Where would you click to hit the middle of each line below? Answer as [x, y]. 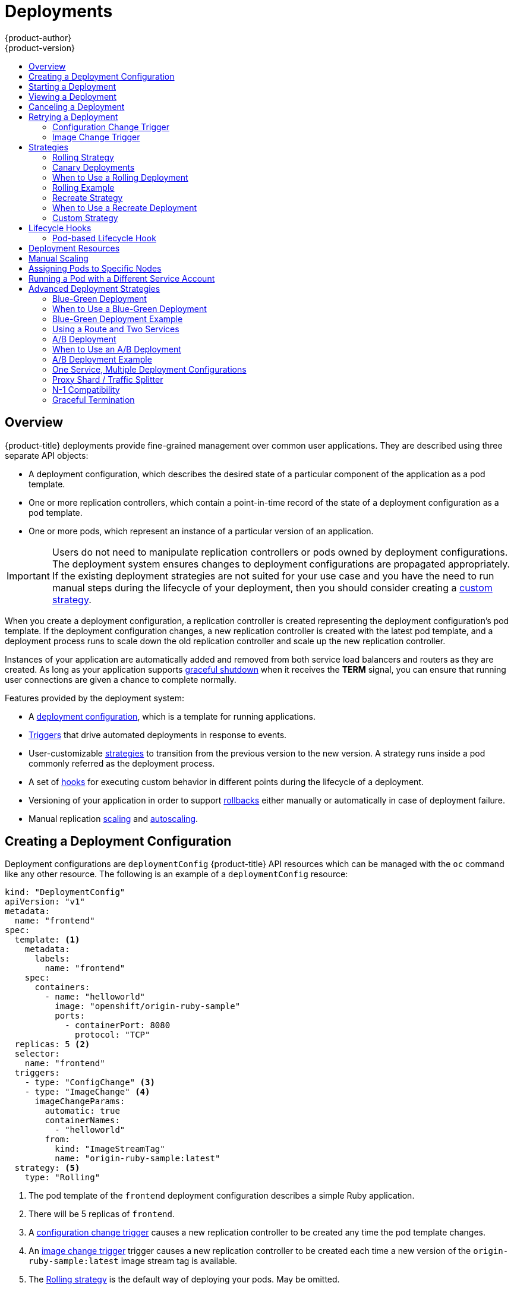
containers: [62, 987]
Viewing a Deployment [72, 96]
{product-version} [40, 48]
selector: [37, 1054]
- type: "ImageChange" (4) [87, 1092]
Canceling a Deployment [77, 106]
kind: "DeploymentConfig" [65, 892]
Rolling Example [83, 187]
